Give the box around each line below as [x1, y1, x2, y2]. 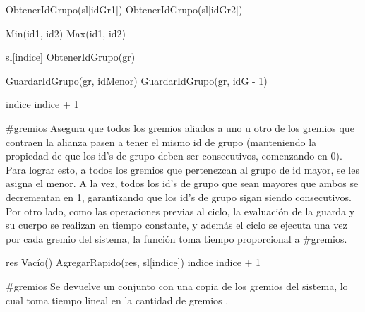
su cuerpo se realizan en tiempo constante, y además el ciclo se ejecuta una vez [6, 217, 347, 232]
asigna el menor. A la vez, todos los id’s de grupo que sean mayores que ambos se [6, 176, 359, 191]
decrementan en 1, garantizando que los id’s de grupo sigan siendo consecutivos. [6, 189, 352, 204]
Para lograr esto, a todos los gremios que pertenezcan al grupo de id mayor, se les [6, 162, 359, 176]
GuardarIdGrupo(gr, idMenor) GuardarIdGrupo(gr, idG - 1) [6, 73, 268, 88]
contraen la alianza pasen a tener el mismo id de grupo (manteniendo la [6, 134, 317, 149]
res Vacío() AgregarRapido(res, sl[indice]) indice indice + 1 [6, 255, 261, 270]
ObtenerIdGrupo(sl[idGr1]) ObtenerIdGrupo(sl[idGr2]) [6, 2, 243, 16]
